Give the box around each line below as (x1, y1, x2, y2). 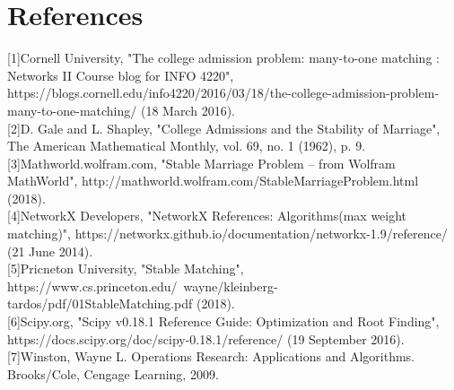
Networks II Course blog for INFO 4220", (7, 65, 234, 84)
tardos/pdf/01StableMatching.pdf (7, 294, 193, 313)
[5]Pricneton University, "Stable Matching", (7, 259, 244, 278)
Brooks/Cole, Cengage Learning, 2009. (7, 364, 219, 383)
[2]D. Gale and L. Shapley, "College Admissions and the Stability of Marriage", (7, 118, 441, 137)
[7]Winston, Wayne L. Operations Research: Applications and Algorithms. (7, 347, 415, 366)
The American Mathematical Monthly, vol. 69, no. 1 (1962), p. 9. (7, 136, 366, 155)
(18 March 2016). (140, 100, 235, 119)
